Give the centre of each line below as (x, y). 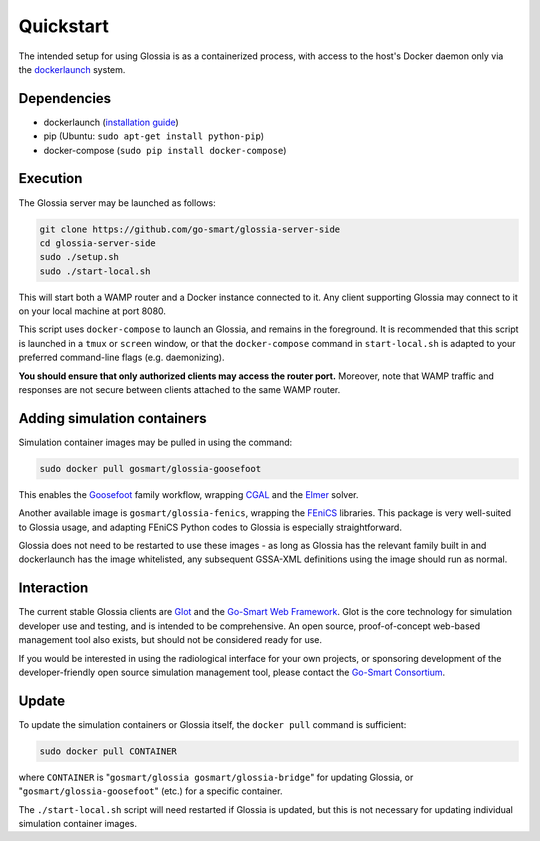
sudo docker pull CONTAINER (108, 751)
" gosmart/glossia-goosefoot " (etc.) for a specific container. (150, 791)
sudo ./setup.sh (79, 257)
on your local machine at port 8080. (92, 311)
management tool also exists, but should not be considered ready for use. (170, 640)
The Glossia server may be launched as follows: (117, 202)
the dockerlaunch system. (72, 69)
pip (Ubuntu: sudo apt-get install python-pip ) (154, 136)
